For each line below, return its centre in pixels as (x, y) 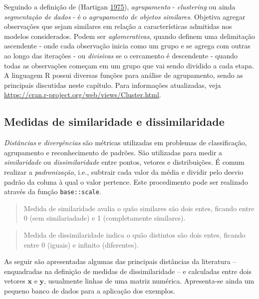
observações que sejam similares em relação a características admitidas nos (118, 26)
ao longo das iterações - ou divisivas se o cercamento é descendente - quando (121, 55)
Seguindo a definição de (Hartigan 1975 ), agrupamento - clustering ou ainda (120, 6)
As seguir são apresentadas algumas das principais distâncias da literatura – (120, 261)
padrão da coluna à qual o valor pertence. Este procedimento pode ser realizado (126, 181)
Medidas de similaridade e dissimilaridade (114, 122)
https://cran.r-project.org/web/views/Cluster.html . (83, 95)
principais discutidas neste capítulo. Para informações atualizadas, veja (113, 85)
